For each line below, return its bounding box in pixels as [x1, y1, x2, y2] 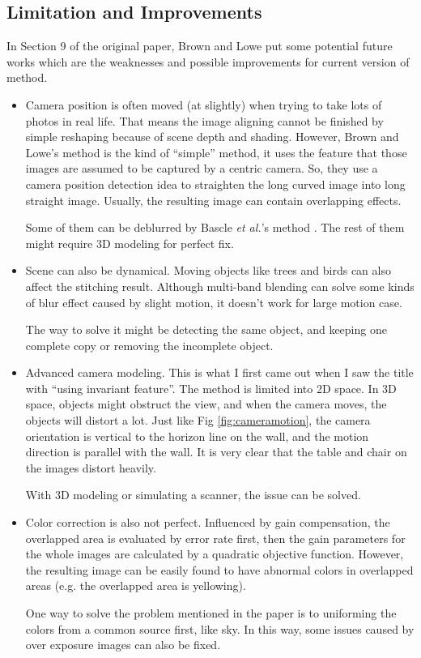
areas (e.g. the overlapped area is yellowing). [25, 577, 246, 594]
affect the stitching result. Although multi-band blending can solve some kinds [25, 277, 415, 294]
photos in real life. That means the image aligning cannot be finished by [25, 112, 384, 129]
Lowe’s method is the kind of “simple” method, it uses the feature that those [25, 143, 407, 160]
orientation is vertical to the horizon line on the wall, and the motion [25, 427, 369, 444]
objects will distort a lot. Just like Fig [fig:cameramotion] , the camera [25, 412, 371, 429]
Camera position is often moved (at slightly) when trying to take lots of [25, 96, 382, 113]
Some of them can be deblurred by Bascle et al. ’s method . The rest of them [25, 219, 405, 236]
